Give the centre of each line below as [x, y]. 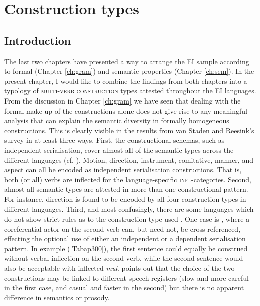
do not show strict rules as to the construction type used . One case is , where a [127, 219]
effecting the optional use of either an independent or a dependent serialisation [125, 238]
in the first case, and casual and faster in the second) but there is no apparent [124, 288]
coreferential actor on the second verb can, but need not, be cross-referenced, [122, 228]
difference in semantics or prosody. [57, 297]
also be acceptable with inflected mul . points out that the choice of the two [119, 268]
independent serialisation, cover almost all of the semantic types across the [119, 149]
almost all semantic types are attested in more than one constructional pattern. [126, 189]
